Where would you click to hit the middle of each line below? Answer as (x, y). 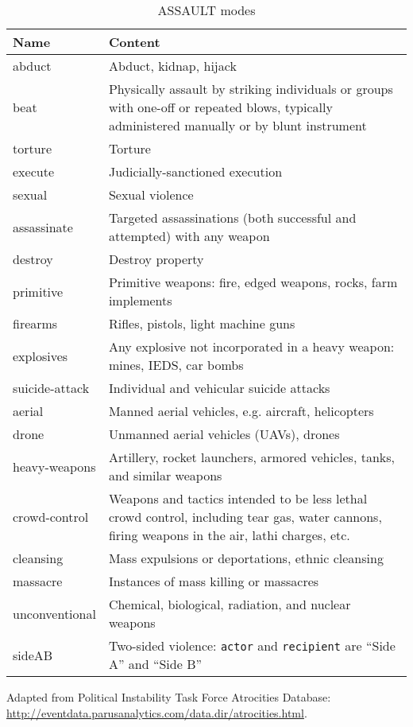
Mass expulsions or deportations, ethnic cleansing (246, 558)
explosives (41, 356)
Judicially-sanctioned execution (195, 171)
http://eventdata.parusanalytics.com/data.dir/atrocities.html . (157, 712)
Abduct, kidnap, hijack (172, 66)
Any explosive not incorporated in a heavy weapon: (251, 346)
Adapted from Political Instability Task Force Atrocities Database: (169, 697)
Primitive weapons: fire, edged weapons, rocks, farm (253, 282)
